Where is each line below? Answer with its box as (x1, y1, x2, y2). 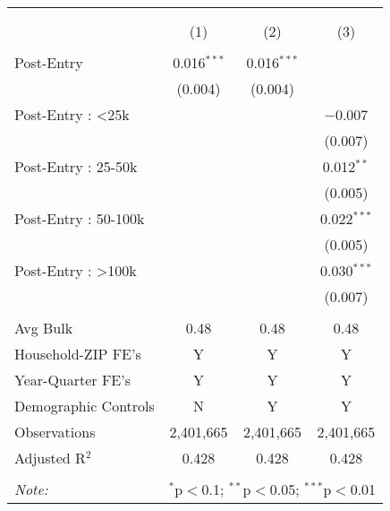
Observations (14, 421, 96, 442)
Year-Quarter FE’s (14, 369, 131, 390)
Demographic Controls (14, 395, 155, 416)
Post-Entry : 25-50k (14, 156, 138, 177)
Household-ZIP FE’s (14, 343, 141, 364)
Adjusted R (14, 447, 86, 468)
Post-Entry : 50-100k (14, 208, 145, 229)
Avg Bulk (14, 317, 73, 338)
